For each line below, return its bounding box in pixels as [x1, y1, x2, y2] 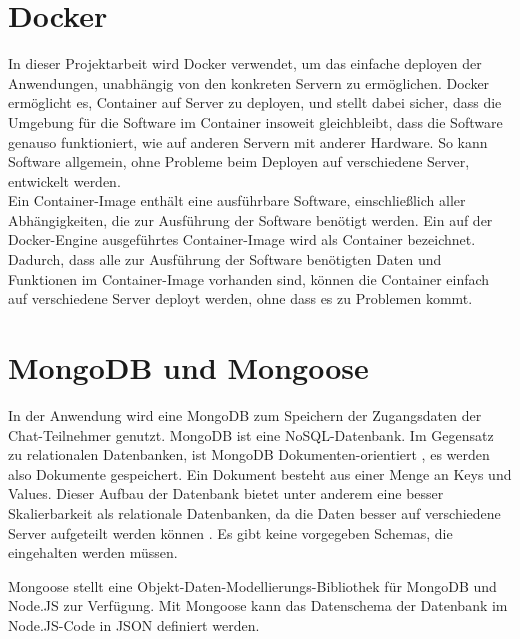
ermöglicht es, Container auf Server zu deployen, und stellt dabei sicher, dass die [8, 92, 502, 113]
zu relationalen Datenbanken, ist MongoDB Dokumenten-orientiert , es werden [8, 444, 490, 465]
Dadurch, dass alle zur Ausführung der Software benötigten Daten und [8, 249, 442, 270]
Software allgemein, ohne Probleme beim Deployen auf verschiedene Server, [8, 151, 470, 172]
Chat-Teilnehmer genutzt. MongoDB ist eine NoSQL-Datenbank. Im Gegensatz [8, 424, 494, 445]
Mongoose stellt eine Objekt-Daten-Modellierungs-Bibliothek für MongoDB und [8, 575, 497, 596]
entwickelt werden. [8, 170, 121, 191]
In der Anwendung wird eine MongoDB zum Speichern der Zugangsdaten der [8, 404, 482, 425]
